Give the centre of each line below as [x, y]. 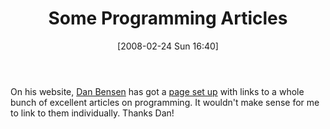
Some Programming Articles [168, 18]
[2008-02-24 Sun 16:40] [168, 46]
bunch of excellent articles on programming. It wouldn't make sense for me [165, 102]
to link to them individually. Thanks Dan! [92, 113]
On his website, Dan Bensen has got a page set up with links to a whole [157, 91]
